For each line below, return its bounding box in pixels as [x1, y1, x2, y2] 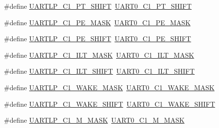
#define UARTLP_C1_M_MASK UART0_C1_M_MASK [4, 115, 185, 125]
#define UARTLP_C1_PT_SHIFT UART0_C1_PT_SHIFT [4, 1, 192, 11]
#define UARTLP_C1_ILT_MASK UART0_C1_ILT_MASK [4, 49, 194, 60]
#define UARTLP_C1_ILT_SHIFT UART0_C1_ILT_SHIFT [4, 66, 195, 76]
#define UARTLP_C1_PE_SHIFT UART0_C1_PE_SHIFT [4, 33, 191, 44]
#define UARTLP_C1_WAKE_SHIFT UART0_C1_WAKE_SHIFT [4, 98, 215, 109]
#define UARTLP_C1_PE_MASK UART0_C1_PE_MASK [4, 17, 191, 27]
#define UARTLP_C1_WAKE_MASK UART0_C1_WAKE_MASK [4, 82, 215, 92]
